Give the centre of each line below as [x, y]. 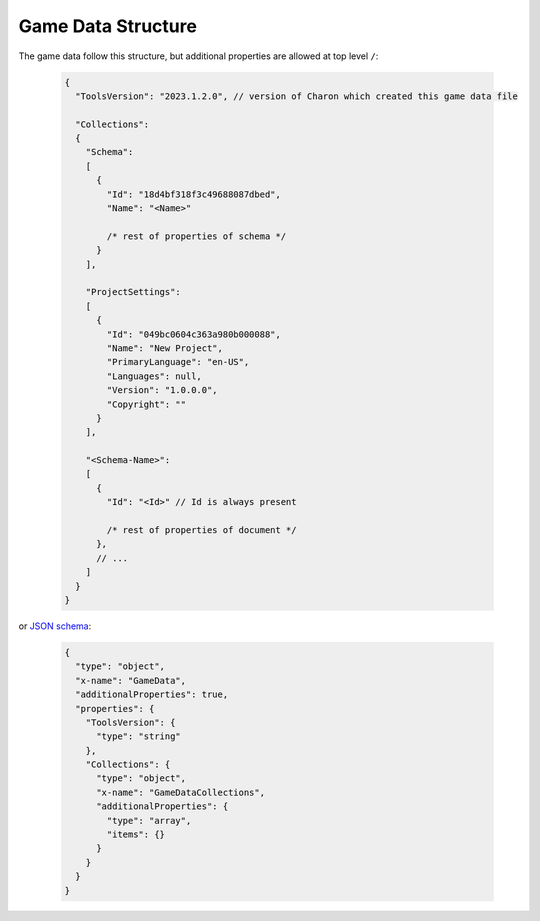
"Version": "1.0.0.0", [162, 390]
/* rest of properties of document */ [201, 530]
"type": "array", [149, 820]
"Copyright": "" [146, 404]
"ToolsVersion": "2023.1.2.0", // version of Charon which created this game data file [297, 96]
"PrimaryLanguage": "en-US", [178, 362]
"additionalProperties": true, [152, 694]
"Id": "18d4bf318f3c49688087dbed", [194, 194]
